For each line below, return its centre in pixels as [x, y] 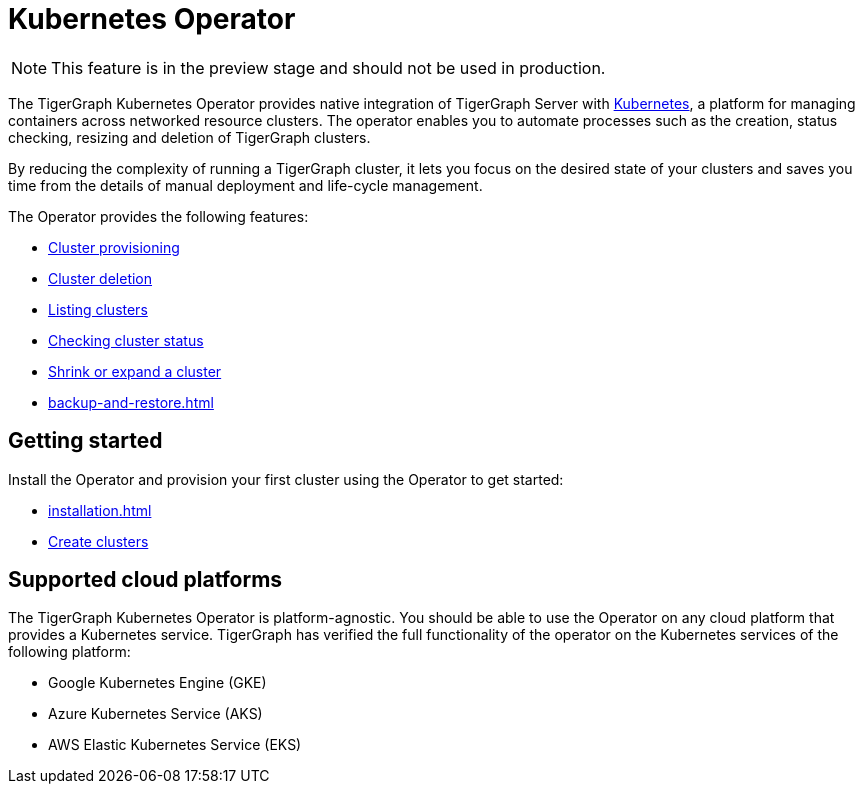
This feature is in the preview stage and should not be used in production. [328, 67]
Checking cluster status [126, 340]
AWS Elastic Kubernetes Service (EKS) [175, 745]
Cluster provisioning [114, 247]
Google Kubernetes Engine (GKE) [157, 683]
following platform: [69, 652]
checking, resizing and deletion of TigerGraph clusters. [189, 137]
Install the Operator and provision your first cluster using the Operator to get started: [286, 479]
